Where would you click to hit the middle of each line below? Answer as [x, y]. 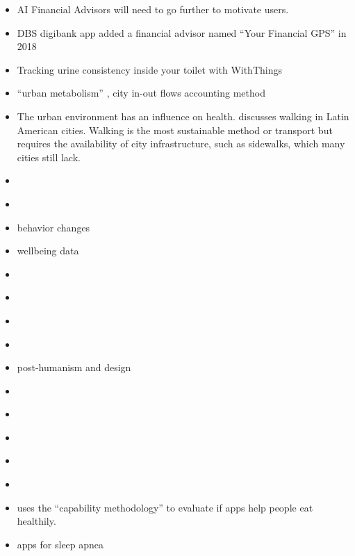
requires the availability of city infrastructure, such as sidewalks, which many [181, 144]
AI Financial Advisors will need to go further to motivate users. [153, 9]
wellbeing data [48, 251]
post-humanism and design [74, 367]
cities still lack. [49, 157]
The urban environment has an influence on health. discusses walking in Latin [183, 116]
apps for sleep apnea [60, 544]
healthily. [36, 521]
